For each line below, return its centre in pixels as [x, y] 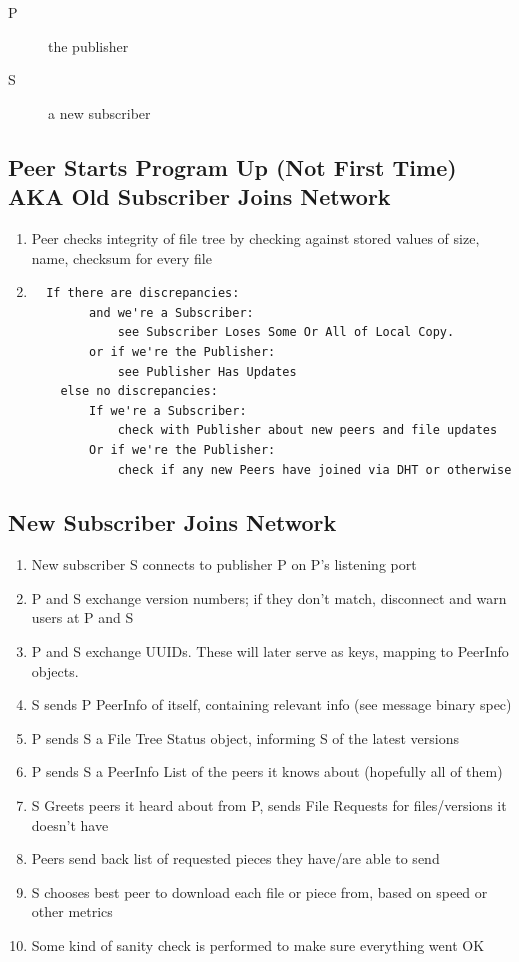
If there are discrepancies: [143, 293]
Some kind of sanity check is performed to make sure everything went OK [258, 945]
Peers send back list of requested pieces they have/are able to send [235, 858]
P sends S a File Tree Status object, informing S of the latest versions [245, 737]
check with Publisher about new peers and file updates [307, 430]
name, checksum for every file [121, 257]
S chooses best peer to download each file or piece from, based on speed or [259, 891]
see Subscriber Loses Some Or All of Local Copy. [286, 332]
